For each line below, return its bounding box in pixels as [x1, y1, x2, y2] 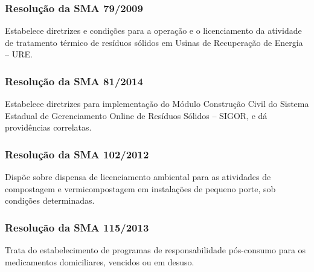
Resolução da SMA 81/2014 [5, 73, 143, 88]
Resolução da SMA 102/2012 [5, 146, 149, 161]
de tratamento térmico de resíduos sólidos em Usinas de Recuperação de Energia [5, 36, 303, 48]
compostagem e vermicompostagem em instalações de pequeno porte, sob [5, 182, 276, 195]
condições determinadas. [5, 194, 95, 207]
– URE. [5, 48, 33, 60]
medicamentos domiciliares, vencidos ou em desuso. [5, 255, 194, 268]
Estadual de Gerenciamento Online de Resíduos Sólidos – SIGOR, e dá [5, 109, 268, 121]
